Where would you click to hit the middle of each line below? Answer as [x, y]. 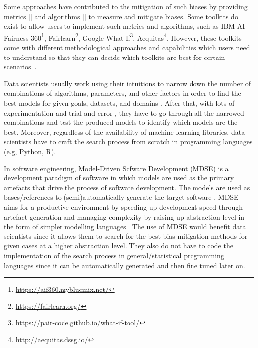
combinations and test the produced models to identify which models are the [121, 122]
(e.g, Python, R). [30, 151]
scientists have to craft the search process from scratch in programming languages [128, 142]
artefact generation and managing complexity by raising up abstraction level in [124, 216]
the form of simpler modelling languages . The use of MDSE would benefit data [125, 226]
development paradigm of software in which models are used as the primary [119, 178]
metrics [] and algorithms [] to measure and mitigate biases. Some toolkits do [121, 16]
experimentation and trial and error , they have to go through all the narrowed [124, 112]
